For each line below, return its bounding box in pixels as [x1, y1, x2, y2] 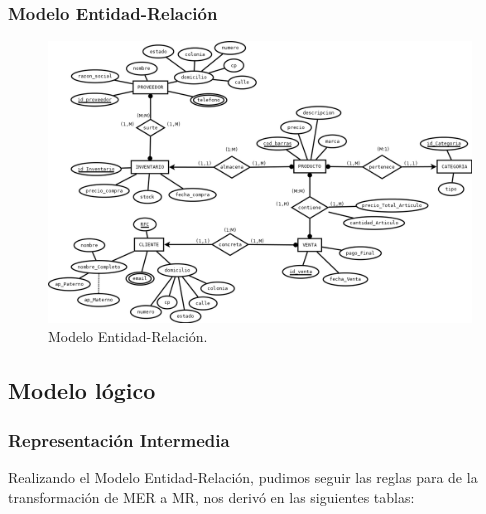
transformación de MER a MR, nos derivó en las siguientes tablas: [8, 486, 415, 507]
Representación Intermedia [8, 427, 230, 452]
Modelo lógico [8, 375, 156, 406]
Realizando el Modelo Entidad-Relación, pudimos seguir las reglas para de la [8, 466, 478, 487]
